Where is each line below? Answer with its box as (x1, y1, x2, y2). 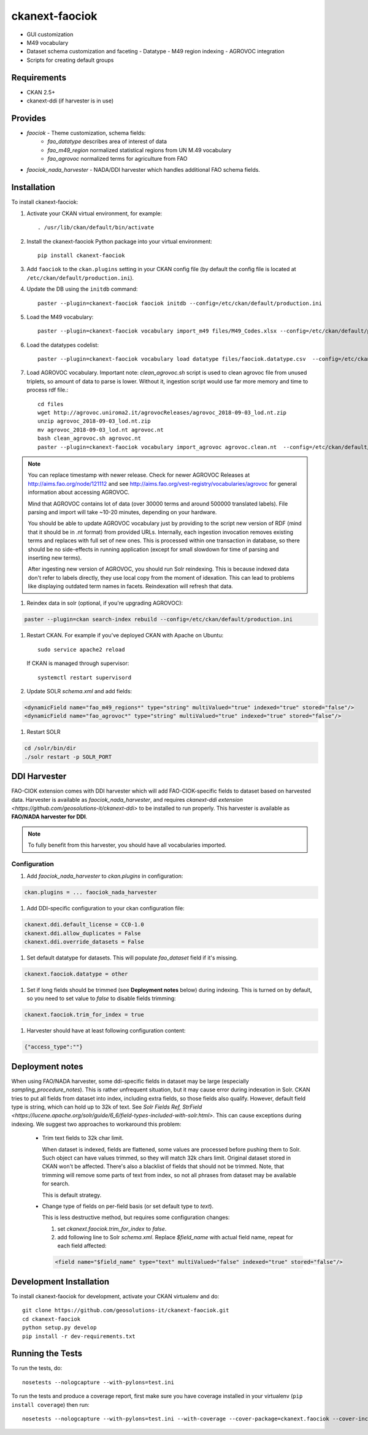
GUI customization (26, 31, 74, 38)
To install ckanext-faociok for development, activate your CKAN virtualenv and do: (11, 1292, 220, 1300)
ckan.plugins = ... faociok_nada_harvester (24, 889, 158, 896)
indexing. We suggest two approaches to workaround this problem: (11, 1120, 182, 1128)
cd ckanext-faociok (22, 1315, 81, 1322)
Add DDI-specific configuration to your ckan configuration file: (26, 905, 185, 912)
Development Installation (11, 1276, 110, 1287)
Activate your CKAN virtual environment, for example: (26, 209, 163, 217)
